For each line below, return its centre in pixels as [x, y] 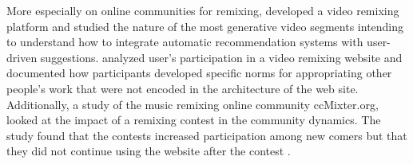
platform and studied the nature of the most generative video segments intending [205, 26]
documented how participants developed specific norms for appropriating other [199, 73]
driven [22, 57]
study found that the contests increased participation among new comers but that [207, 135]
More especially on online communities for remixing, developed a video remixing [203, 10]
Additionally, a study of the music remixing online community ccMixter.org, [193, 104]
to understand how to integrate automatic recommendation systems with [185, 42]
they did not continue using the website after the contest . [149, 151]
